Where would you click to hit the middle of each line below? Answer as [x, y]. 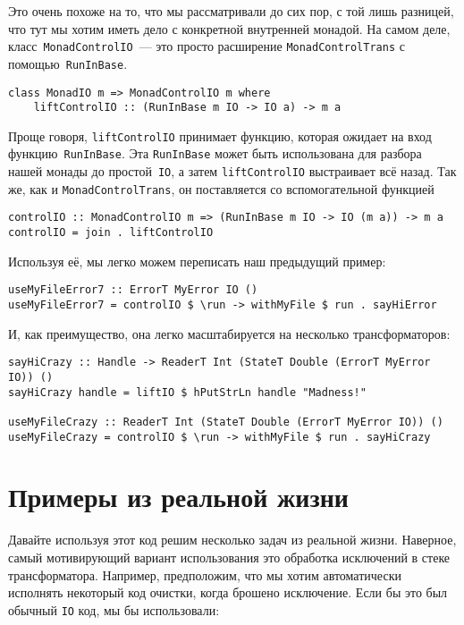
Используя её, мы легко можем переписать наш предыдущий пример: [197, 261]
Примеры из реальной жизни [178, 497]
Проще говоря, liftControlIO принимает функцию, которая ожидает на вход [220, 135]
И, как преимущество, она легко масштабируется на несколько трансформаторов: [229, 333]
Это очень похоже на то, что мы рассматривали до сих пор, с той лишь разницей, [231, 11]
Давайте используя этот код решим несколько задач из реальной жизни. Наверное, [232, 540]
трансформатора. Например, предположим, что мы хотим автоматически [205, 574]
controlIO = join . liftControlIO [111, 233]
